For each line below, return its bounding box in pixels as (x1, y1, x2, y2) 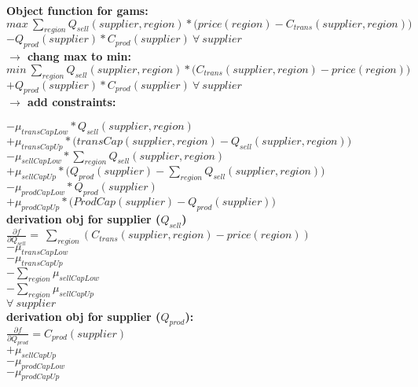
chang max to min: (27, 48, 131, 64)
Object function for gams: (6, 2, 148, 18)
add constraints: (27, 94, 116, 110)
